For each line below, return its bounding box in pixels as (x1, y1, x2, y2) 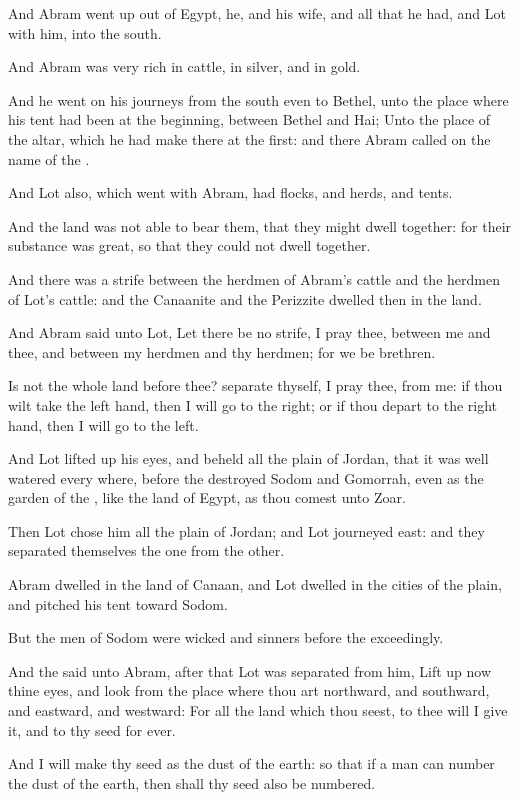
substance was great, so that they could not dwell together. (8, 235, 371, 256)
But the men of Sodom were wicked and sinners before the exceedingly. (8, 627, 444, 648)
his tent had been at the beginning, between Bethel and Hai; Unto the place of (8, 109, 491, 130)
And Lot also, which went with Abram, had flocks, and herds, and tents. (8, 182, 453, 203)
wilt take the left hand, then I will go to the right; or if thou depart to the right (8, 394, 498, 415)
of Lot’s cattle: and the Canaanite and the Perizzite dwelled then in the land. (8, 288, 482, 309)
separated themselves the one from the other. (8, 540, 285, 561)
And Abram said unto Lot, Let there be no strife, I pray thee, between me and (8, 322, 491, 343)
